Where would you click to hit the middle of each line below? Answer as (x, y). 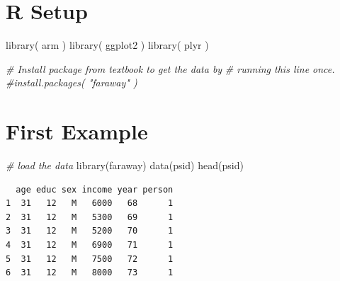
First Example (77, 131)
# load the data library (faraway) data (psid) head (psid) (125, 165)
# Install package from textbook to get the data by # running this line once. (170, 68)
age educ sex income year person (95, 189)
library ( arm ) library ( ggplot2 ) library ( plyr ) (107, 45)
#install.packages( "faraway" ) (72, 82)
